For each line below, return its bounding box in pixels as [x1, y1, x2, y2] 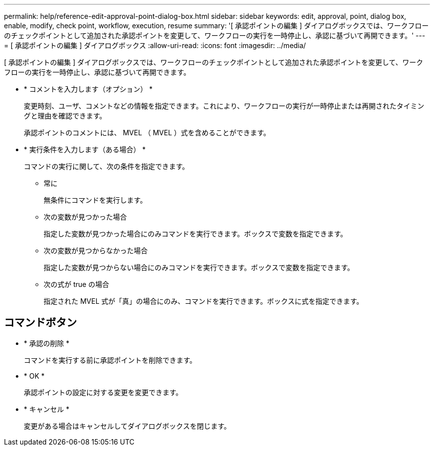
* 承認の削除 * [24, 338, 69, 347]
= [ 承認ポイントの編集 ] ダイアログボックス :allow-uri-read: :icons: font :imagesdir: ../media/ [4, 41, 306, 50]
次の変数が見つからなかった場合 [44, 246, 148, 255]
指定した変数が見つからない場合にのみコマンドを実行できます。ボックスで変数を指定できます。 [44, 263, 354, 272]
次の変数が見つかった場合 [44, 213, 127, 221]
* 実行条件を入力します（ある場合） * [24, 145, 146, 154]
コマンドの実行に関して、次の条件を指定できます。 [24, 162, 189, 170]
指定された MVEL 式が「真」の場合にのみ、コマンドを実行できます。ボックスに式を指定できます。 [44, 297, 364, 305]
